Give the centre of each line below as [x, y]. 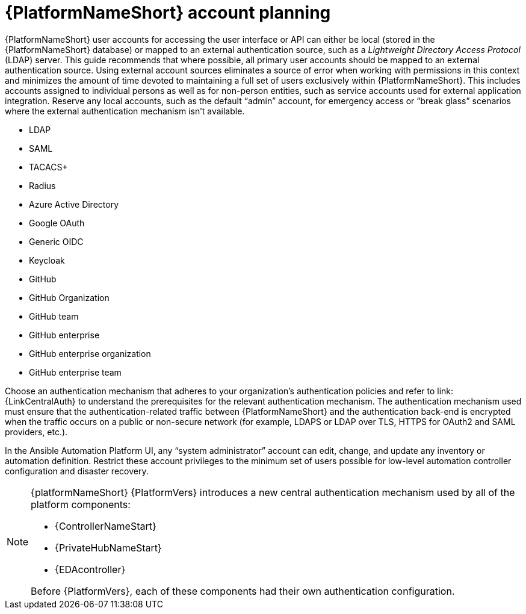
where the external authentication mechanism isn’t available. [125, 111]
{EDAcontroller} [90, 569]
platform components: [81, 504]
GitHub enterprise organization [90, 353]
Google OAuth [57, 223]
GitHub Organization [69, 297]
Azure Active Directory [74, 204]
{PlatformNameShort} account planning [168, 13]
